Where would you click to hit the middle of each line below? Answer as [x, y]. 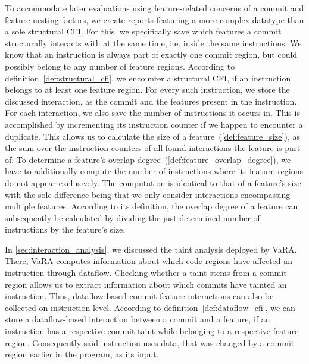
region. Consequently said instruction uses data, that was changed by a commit [150, 342]
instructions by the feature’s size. [65, 229]
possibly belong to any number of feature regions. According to [120, 66]
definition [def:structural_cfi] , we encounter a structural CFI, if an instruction [148, 78]
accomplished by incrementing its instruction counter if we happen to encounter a [154, 124]
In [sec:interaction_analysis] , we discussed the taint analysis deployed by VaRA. [151, 249]
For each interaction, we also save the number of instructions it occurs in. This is [152, 113]
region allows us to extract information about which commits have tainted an [146, 284]
